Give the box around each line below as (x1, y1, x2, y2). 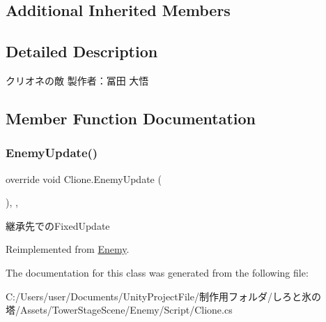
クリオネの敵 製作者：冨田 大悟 (6, 73, 149, 87)
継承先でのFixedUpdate (6, 218, 110, 233)
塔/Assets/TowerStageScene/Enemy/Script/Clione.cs (6, 302, 233, 317)
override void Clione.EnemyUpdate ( (6, 171, 162, 186)
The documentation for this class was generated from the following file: (6, 265, 309, 279)
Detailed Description (6, 41, 158, 62)
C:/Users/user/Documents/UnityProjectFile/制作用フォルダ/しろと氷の (6, 288, 321, 303)
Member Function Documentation (6, 107, 256, 129)
